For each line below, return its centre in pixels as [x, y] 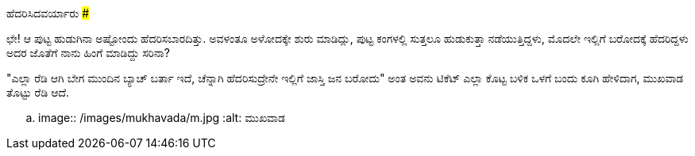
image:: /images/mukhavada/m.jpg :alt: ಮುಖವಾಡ [162, 118]
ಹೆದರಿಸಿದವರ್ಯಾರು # [48, 13]
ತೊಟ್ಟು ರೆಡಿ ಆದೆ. [38, 92]
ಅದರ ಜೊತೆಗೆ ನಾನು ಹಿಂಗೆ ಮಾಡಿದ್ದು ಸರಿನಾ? [88, 53]
